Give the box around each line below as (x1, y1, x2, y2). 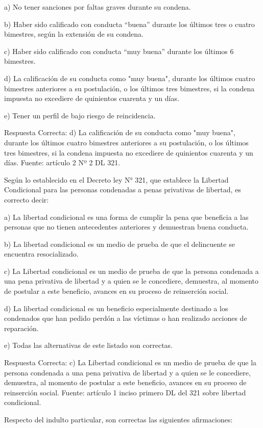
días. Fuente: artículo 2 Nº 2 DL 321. (4, 157, 121, 168)
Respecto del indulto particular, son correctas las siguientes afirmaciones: (4, 414, 233, 424)
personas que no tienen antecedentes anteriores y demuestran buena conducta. (4, 221, 249, 232)
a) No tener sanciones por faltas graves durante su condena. (4, 2, 191, 12)
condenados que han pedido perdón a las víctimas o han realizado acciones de (4, 313, 247, 323)
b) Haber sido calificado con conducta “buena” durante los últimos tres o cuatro (4, 18, 255, 29)
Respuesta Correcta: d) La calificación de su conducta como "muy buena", (4, 127, 235, 138)
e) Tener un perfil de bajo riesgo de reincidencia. (4, 110, 156, 120)
